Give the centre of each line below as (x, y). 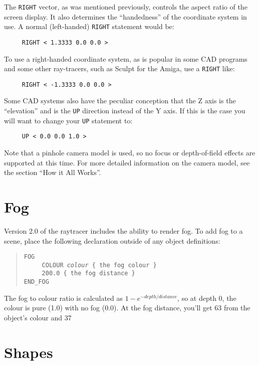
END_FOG (36, 282)
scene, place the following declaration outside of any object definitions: (112, 240)
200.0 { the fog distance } (88, 273)
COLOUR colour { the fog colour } (99, 265)
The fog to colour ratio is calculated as (64, 298)
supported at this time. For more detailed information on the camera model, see (127, 162)
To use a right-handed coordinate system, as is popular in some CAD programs (126, 58)
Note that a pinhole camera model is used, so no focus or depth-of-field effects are (130, 153)
